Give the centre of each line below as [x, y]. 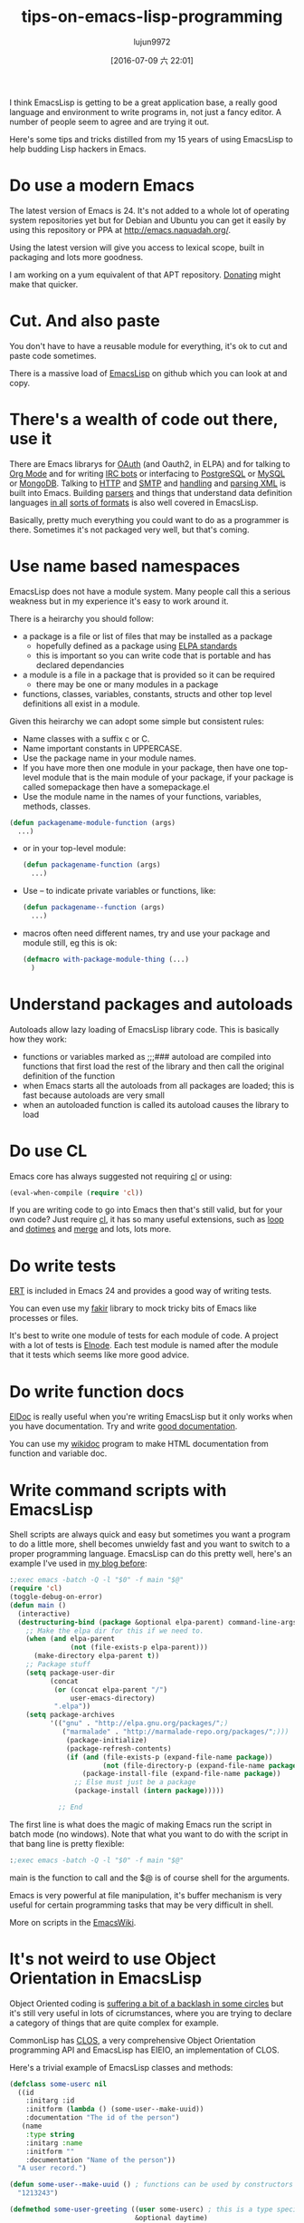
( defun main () [38, 1605]
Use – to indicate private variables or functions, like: [119, 891]
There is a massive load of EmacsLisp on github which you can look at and [148, 373]
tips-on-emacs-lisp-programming [152, 17]
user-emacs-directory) [113, 1698]
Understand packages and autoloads [151, 1004]
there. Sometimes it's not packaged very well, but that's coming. [130, 529]
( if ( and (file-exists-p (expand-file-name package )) [170, 1757]
